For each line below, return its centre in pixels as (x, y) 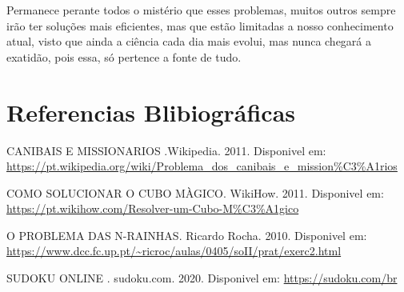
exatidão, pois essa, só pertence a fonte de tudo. (124, 56)
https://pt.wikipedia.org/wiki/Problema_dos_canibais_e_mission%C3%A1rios (202, 166)
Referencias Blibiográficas (151, 112)
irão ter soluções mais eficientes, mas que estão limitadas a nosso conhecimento (200, 25)
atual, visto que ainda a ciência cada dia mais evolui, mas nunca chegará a (189, 41)
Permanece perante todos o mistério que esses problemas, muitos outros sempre (201, 10)
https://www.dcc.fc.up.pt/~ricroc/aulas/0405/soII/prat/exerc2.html (174, 251)
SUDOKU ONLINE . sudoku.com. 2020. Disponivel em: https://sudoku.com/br (202, 278)
